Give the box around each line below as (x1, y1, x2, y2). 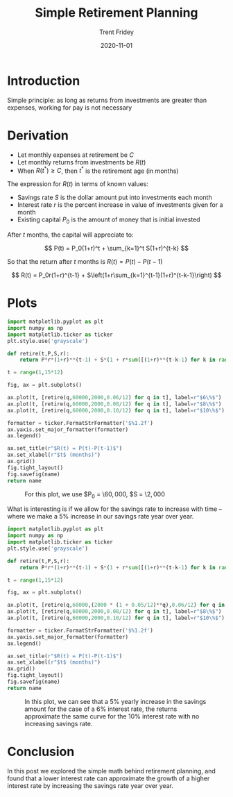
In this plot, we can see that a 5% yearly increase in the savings (24, 697, 207, 705)
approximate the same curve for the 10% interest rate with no (24, 712, 200, 720)
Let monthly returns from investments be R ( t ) (17, 158, 146, 166)
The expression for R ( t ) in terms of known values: (7, 180, 149, 188)
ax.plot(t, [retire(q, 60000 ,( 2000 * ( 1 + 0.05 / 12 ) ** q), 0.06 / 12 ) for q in (7, 602, 225, 609)
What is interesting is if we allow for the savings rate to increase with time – (7, 505, 223, 513)
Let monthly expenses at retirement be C (17, 151, 134, 159)
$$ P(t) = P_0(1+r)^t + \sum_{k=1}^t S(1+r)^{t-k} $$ (44, 244, 189, 253)
